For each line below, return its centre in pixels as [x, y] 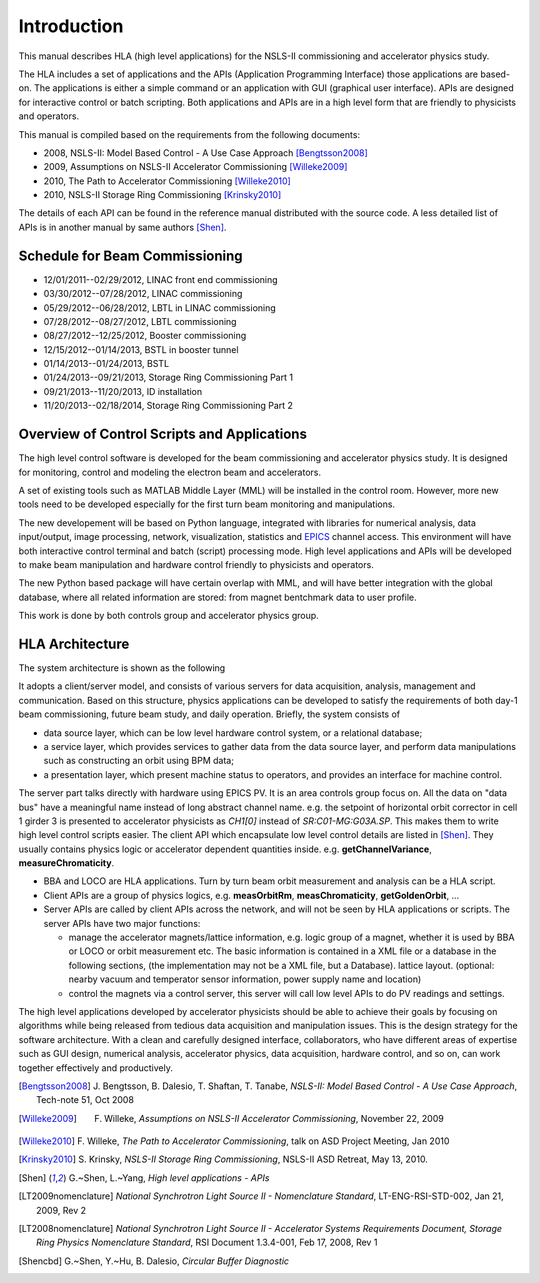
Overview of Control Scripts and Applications [162, 434]
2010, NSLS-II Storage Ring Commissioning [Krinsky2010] [162, 195]
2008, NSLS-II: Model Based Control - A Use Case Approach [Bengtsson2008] [206, 152]
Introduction [71, 26]
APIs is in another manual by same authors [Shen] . [122, 227]
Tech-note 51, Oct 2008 [85, 1100]
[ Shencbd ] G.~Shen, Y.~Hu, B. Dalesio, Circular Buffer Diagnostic [154, 1261]
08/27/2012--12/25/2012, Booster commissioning [145, 336]
